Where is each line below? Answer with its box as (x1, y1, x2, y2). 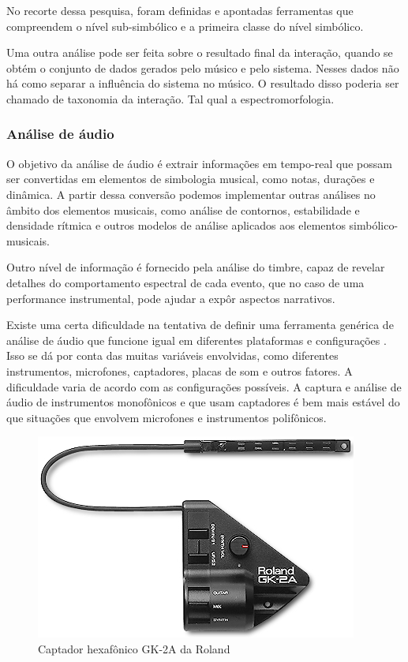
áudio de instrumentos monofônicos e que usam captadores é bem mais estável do (6, 394, 400, 410)
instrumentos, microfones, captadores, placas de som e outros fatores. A (6, 362, 353, 379)
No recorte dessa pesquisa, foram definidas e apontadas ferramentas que (6, 2, 354, 18)
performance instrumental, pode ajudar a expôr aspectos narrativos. (6, 290, 335, 306)
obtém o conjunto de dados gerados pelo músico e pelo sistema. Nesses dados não (6, 59, 399, 76)
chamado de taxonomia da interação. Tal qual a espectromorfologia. (6, 90, 335, 107)
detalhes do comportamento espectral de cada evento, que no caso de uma (6, 274, 365, 290)
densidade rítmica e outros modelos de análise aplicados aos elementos (6, 217, 346, 234)
